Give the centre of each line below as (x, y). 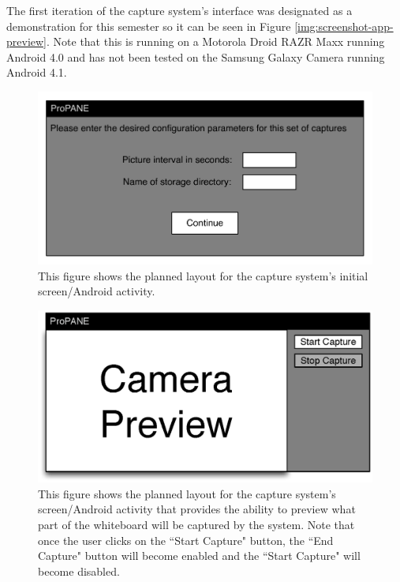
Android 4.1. (37, 72)
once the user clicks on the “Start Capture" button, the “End (186, 540)
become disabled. (79, 571)
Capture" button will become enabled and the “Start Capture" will (199, 556)
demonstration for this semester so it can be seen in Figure (149, 26)
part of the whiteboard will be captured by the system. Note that (196, 524)
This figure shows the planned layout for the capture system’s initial (203, 275)
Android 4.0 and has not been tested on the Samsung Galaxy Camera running (196, 56)
